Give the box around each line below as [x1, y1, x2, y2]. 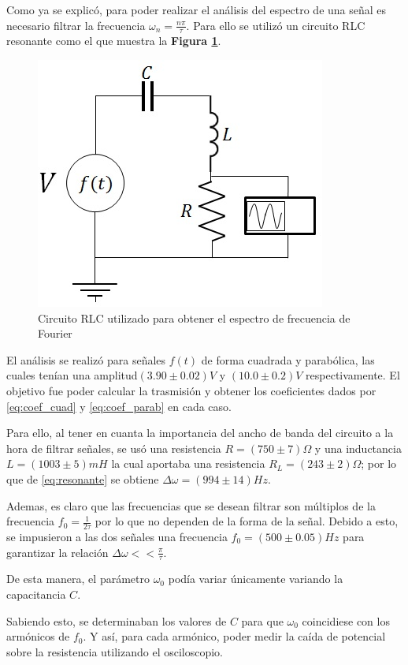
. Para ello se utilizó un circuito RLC [186, 17, 365, 33]
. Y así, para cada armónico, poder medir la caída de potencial [83, 628, 386, 644]
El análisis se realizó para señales [6, 351, 166, 368]
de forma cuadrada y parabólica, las [201, 351, 375, 368]
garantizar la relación [6, 544, 109, 560]
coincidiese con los [302, 612, 390, 629]
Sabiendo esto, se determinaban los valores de [6, 612, 227, 629]
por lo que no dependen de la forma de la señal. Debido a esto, [95, 513, 399, 529]
